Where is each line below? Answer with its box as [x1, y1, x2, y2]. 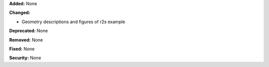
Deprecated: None [9, 28, 48, 34]
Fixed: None [9, 46, 35, 52]
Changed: [9, 10, 30, 16]
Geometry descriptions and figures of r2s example [21, 19, 126, 25]
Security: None [9, 55, 41, 61]
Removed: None [9, 37, 43, 43]
